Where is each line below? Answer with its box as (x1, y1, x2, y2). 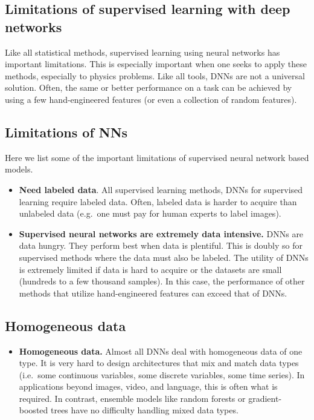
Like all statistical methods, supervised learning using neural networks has (5, 45, 280, 58)
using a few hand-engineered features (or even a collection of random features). (5, 93, 297, 105)
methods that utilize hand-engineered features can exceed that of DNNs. (19, 286, 287, 299)
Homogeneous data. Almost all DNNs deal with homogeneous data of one (19, 344, 303, 357)
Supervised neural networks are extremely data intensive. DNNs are (19, 227, 304, 240)
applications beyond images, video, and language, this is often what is (19, 380, 278, 393)
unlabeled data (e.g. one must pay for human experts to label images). (19, 207, 281, 220)
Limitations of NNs (5, 122, 128, 141)
